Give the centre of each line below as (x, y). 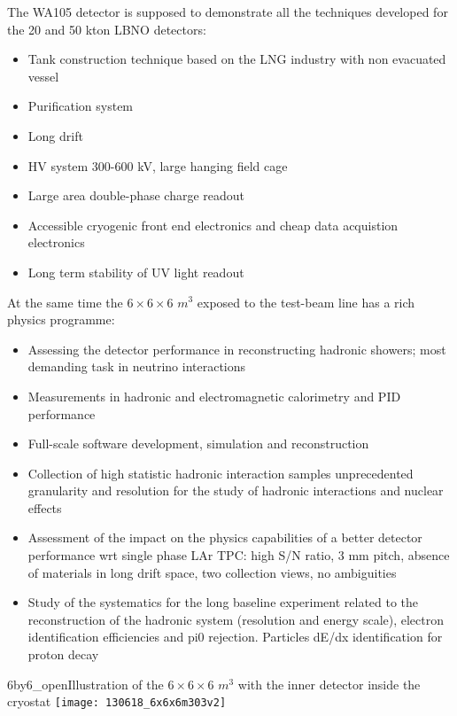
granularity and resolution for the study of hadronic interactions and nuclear (236, 490)
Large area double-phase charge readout (136, 195)
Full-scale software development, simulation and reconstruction (198, 444)
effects (45, 507)
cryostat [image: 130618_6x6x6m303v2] (117, 701)
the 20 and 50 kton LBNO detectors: (107, 29)
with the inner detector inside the (329, 684)
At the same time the (65, 302)
